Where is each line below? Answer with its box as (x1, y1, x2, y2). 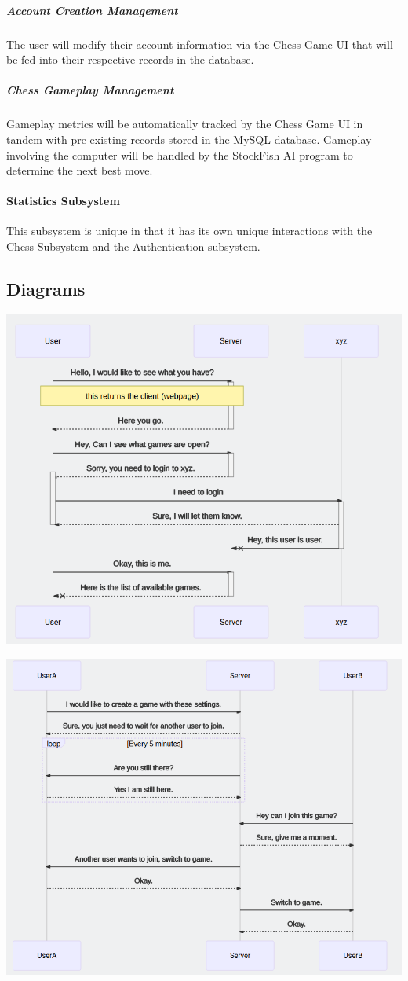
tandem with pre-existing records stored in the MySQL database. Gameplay (6, 130, 372, 147)
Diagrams (6, 277, 86, 301)
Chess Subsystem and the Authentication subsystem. (6, 238, 260, 255)
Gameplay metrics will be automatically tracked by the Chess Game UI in (6, 116, 363, 132)
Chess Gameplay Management (6, 82, 174, 98)
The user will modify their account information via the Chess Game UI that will (6, 35, 393, 52)
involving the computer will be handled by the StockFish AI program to (6, 146, 353, 163)
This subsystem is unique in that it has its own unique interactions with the (6, 222, 373, 239)
